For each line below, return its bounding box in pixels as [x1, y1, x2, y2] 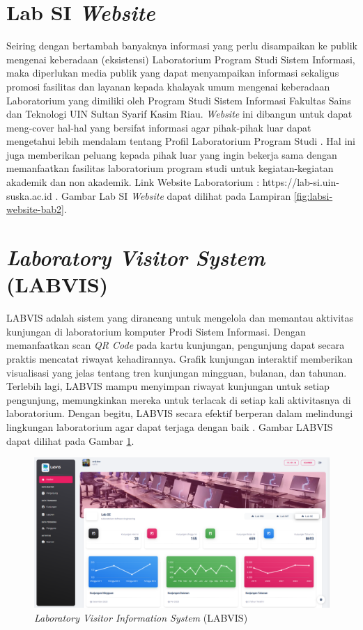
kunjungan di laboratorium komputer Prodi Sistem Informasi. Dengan [6, 324, 306, 338]
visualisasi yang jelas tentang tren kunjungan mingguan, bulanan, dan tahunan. [6, 365, 347, 379]
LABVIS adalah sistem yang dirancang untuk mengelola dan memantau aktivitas [6, 310, 354, 325]
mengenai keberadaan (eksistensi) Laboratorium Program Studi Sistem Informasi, [6, 52, 355, 66]
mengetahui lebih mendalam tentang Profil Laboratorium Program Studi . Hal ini [6, 134, 355, 148]
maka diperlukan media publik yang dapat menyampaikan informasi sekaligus [6, 65, 339, 80]
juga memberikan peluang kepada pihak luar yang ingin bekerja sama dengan [6, 147, 337, 162]
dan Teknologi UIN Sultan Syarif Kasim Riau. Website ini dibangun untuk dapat [6, 107, 353, 121]
